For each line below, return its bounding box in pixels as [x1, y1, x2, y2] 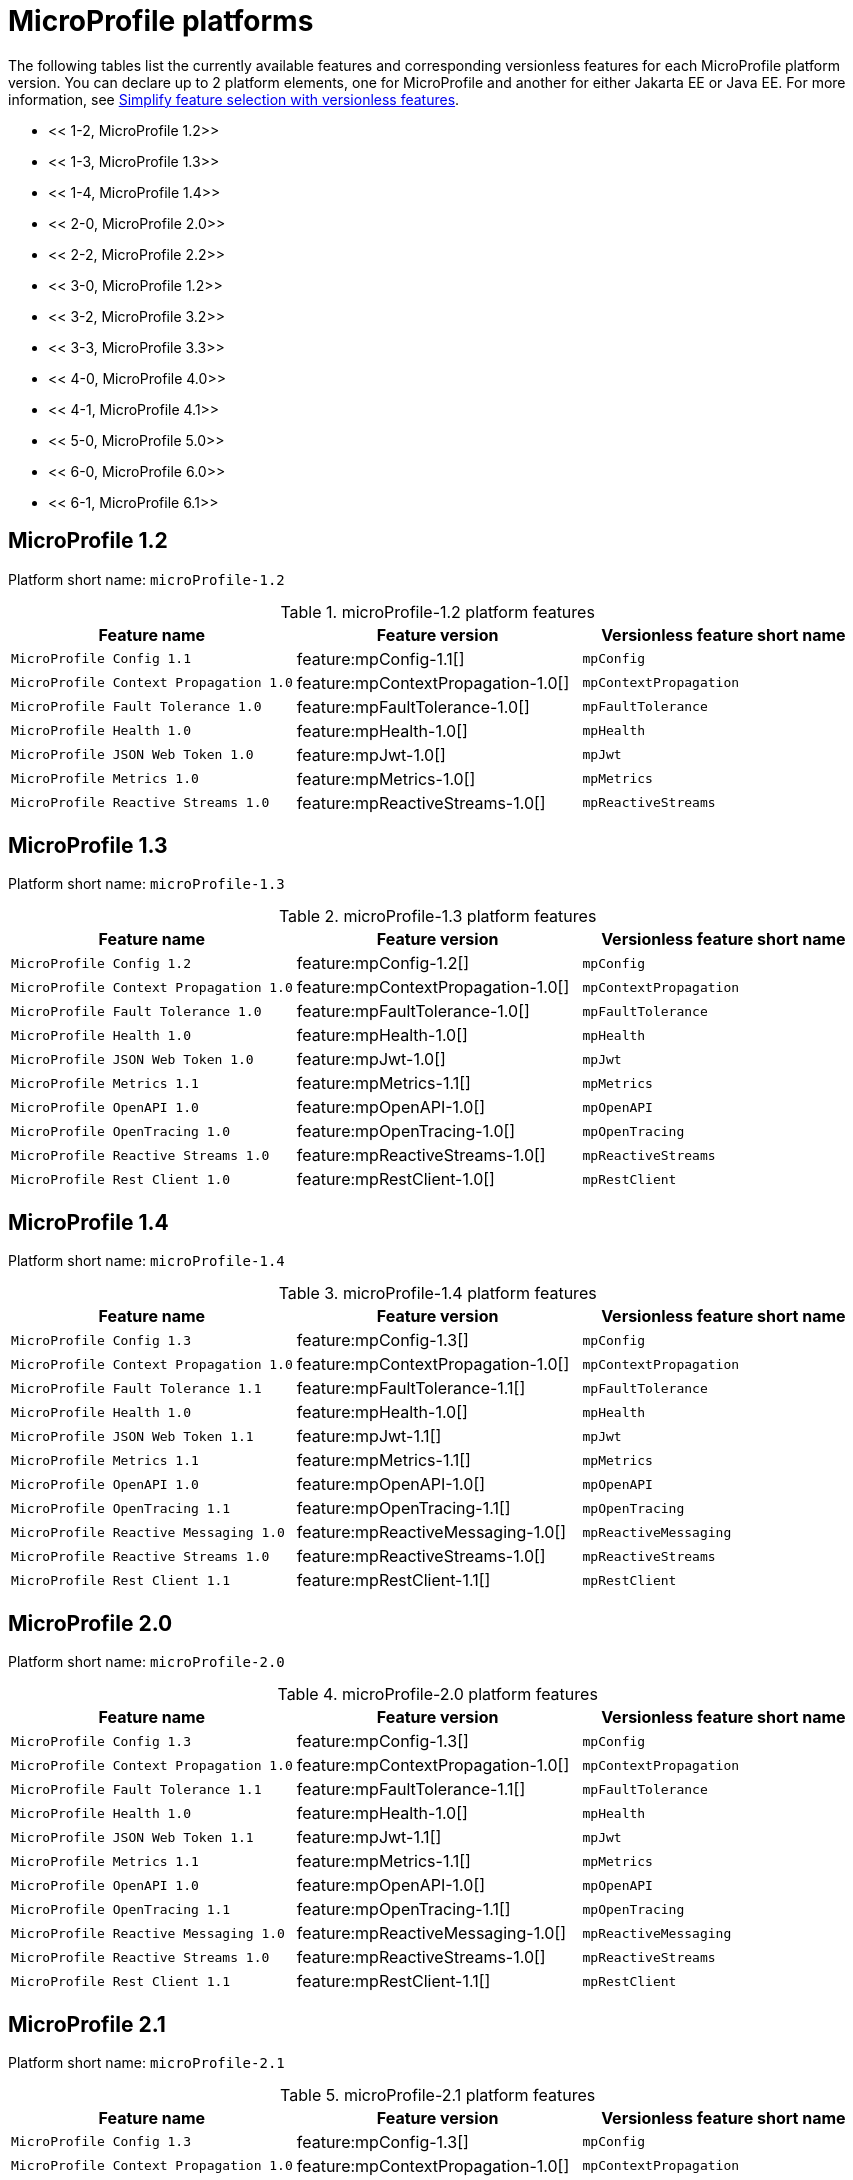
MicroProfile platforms [8, 4, 314, 38]
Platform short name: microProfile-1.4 [8, 1252, 285, 1270]
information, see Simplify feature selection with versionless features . [8, 90, 460, 108]
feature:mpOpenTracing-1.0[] [296, 1121, 516, 1142]
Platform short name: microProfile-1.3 [8, 875, 285, 893]
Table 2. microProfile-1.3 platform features [278, 906, 597, 927]
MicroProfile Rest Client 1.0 [11, 1171, 231, 1187]
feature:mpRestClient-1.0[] [296, 1169, 495, 1190]
